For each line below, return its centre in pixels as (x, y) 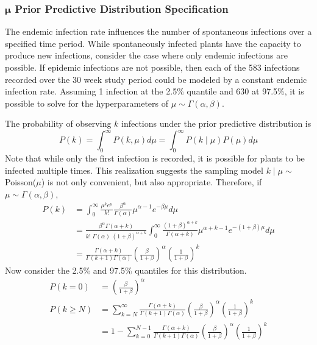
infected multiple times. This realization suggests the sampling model (134, 170)
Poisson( (21, 182)
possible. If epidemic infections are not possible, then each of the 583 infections (152, 67)
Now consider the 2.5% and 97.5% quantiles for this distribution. (126, 270)
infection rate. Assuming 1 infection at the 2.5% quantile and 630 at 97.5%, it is (155, 91)
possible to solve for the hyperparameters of (87, 103)
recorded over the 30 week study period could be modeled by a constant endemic (156, 79)
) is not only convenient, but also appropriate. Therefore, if (151, 182)
